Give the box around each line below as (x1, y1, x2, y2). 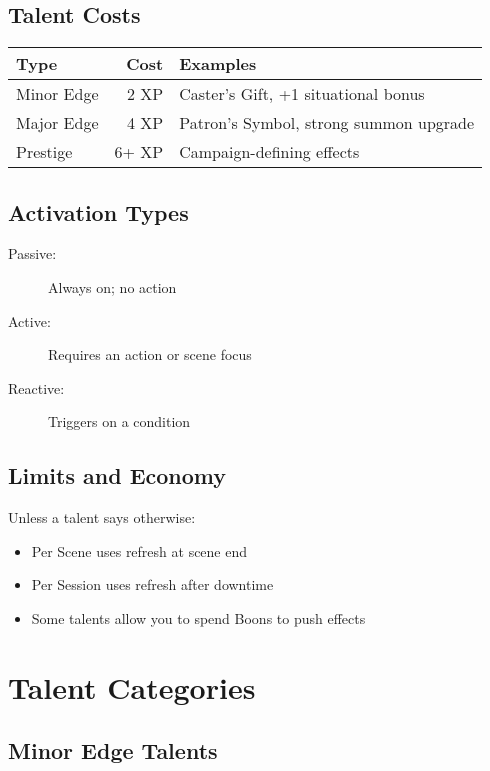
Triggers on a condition (48, 411, 191, 432)
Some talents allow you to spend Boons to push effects (31, 607, 366, 628)
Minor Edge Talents (8, 735, 218, 766)
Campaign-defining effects (179, 140, 360, 164)
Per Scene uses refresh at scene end (31, 540, 248, 561)
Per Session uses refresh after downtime (31, 574, 274, 595)
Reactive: (8, 377, 65, 398)
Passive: (8, 243, 57, 264)
